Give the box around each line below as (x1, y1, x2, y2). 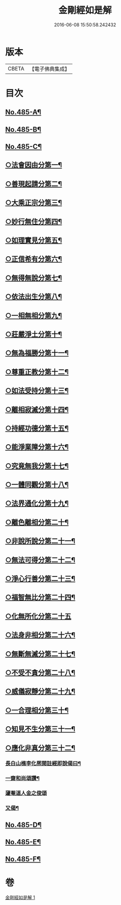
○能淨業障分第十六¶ (5, 443, 69, 451)
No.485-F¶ (5, 855, 41, 863)
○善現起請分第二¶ (5, 179, 62, 188)
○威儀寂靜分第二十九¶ (5, 687, 75, 696)
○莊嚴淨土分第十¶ (5, 330, 62, 338)
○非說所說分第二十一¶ (5, 537, 75, 545)
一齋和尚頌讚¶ (5, 775, 39, 782)
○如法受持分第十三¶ (5, 386, 69, 395)
